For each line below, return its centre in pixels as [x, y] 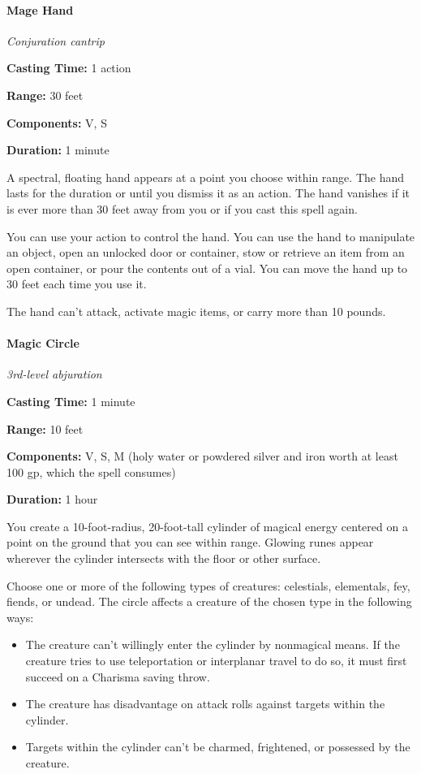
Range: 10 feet [45, 428]
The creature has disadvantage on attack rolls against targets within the [205, 704]
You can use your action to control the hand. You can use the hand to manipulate [211, 236]
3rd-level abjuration [54, 374]
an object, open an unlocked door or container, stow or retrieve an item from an [206, 252]
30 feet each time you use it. [77, 284]
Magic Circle [43, 343]
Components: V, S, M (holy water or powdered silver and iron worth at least [202, 456]
